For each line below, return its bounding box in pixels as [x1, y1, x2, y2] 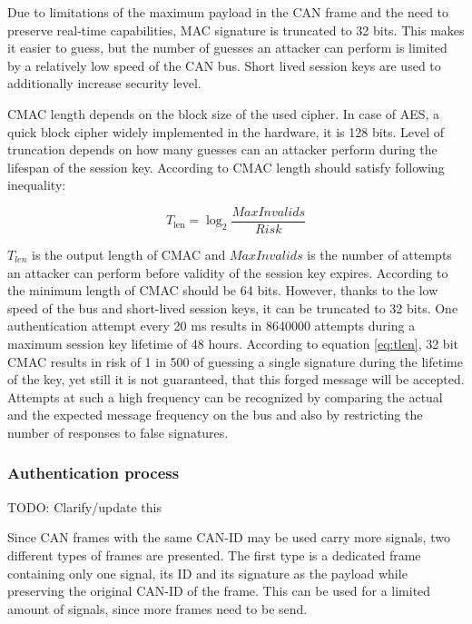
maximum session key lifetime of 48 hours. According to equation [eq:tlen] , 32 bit [7, 333, 458, 352]
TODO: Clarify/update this [7, 497, 162, 516]
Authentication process [7, 461, 180, 484]
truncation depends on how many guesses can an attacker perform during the [7, 140, 438, 159]
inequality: [7, 175, 66, 194]
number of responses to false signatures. [7, 422, 229, 441]
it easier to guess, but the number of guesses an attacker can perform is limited [7, 38, 447, 57]
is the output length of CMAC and [32, 245, 226, 263]
